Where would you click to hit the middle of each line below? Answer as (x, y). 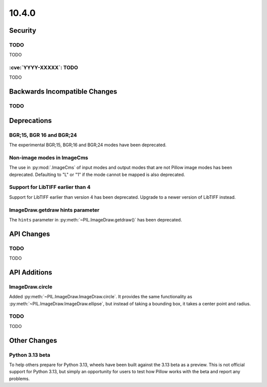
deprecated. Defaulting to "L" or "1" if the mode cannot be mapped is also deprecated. (97, 174)
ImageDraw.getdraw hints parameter (54, 210)
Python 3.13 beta (30, 355)
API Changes (30, 234)
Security (23, 30)
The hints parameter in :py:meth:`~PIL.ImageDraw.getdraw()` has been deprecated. (96, 220)
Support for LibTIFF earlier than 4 (50, 187)
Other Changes (33, 340)
